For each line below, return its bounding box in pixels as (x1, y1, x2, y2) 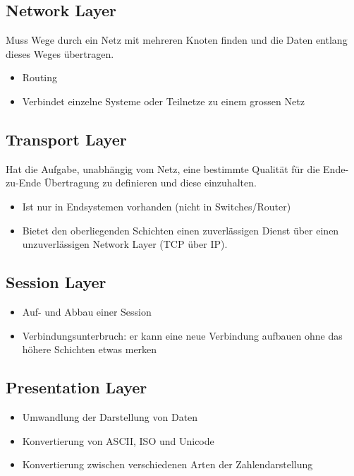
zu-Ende (6, 175, 41, 190)
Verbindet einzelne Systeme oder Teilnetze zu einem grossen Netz (22, 93, 305, 108)
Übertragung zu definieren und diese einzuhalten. (44, 175, 257, 190)
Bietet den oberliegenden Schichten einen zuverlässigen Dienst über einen (22, 222, 339, 237)
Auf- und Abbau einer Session (22, 304, 152, 319)
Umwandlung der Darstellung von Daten (22, 409, 198, 424)
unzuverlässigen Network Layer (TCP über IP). (22, 237, 228, 251)
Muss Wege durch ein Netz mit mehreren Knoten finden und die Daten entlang (6, 32, 348, 47)
